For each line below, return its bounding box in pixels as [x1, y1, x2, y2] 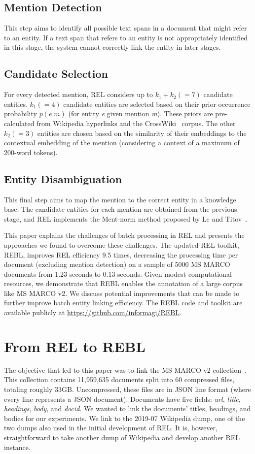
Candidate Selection [4, 66, 108, 81]
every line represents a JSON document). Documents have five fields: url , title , [4, 393, 241, 404]
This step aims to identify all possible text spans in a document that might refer [4, 23, 247, 33]
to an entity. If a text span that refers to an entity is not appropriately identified [4, 32, 248, 42]
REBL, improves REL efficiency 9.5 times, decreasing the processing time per [4, 249, 238, 259]
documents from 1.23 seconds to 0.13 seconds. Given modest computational [4, 268, 232, 279]
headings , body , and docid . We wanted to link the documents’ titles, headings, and [4, 403, 251, 414]
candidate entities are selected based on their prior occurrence [63, 98, 251, 109]
